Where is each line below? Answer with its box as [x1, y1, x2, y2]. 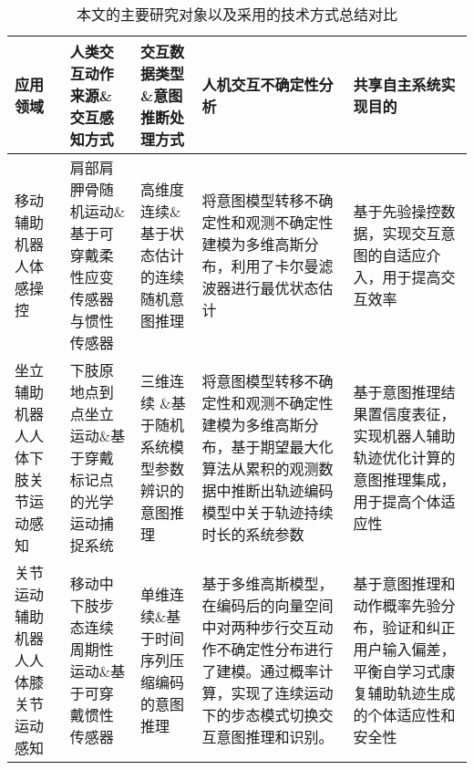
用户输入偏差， [353, 639, 456, 660]
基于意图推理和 [353, 573, 456, 594]
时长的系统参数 [201, 524, 304, 545]
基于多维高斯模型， [201, 573, 334, 594]
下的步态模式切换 [201, 704, 319, 725]
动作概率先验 [353, 595, 441, 616]
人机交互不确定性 [201, 74, 319, 95]
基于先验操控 [353, 201, 441, 222]
